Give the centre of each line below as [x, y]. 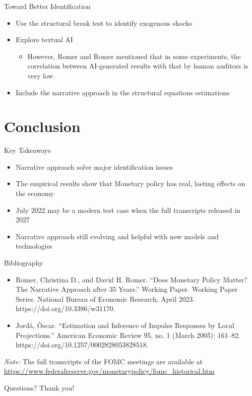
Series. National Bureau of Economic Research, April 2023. [105, 298]
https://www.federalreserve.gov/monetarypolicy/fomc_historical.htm [109, 371]
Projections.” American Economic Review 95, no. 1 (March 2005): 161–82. [128, 335]
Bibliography [24, 263]
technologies [34, 246]
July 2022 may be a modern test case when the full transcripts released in [128, 210]
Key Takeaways [28, 150]
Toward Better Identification [47, 6]
